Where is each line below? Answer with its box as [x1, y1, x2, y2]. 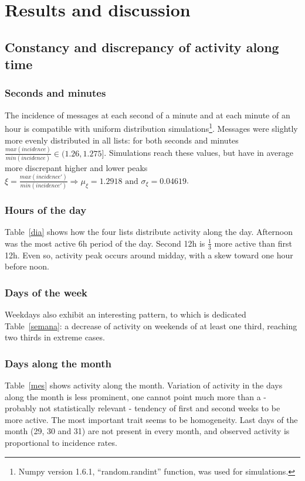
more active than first [214, 237, 292, 249]
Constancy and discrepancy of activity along [5, 37, 279, 56]
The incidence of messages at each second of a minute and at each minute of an [5, 108, 290, 121]
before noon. [5, 260, 49, 272]
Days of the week [5, 285, 87, 299]
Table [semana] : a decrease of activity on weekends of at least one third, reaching [5, 319, 297, 332]
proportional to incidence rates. [5, 436, 117, 449]
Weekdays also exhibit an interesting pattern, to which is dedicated [5, 308, 246, 320]
